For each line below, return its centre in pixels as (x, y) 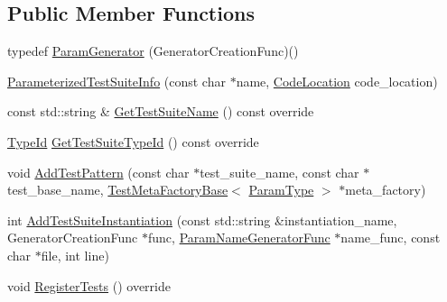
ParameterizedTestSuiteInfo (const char (116, 81)
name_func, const (391, 238)
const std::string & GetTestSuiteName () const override (161, 111)
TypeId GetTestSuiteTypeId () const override (133, 141)
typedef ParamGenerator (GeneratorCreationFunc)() (153, 51)
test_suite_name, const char (279, 172)
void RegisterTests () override (89, 285)
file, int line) (75, 255)
